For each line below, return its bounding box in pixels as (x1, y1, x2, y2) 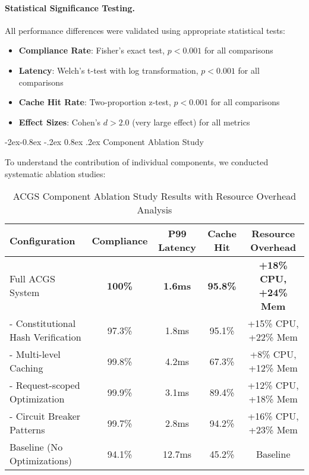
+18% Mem (248, 392, 298, 406)
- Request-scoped (10, 378, 80, 392)
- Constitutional (10, 316, 76, 331)
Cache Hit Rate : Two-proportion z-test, (18, 96, 171, 108)
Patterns (10, 423, 45, 437)
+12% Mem (248, 361, 298, 375)
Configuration (10, 233, 75, 247)
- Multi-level (10, 347, 61, 361)
